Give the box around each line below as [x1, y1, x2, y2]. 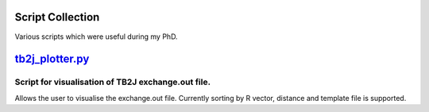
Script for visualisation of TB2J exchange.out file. [14, 76, 211, 87]
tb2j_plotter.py [14, 52, 90, 66]
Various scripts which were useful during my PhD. [14, 32, 178, 41]
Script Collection [14, 10, 100, 24]
